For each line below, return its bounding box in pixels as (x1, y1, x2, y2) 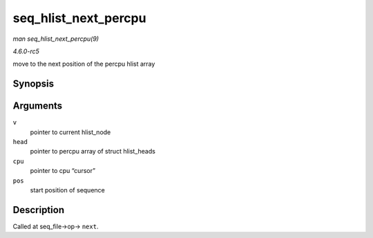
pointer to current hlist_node (30, 128, 111, 136)
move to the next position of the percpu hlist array (12, 59, 155, 68)
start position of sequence (30, 185, 105, 194)
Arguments (12, 100, 63, 112)
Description (12, 204, 65, 216)
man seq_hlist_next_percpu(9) (12, 35, 99, 43)
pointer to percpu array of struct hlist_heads (30, 147, 155, 156)
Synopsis (12, 78, 55, 90)
